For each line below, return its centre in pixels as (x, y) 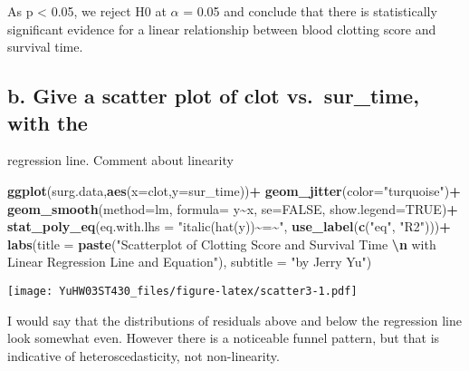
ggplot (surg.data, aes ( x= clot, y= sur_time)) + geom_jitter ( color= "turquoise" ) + (234, 190)
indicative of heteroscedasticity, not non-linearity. (144, 355)
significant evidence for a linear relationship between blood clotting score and (222, 29)
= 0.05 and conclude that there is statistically (310, 11)
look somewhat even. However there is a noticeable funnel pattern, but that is (224, 338)
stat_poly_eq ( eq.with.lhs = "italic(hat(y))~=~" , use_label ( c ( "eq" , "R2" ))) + (229, 226)
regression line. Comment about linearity (120, 160)
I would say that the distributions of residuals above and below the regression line (234, 320)
